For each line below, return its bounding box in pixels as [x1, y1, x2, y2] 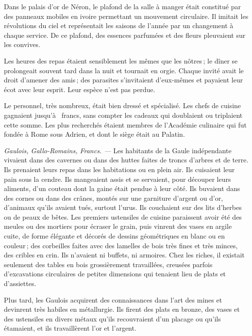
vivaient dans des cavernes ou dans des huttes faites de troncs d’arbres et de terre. [4, 155, 249, 165]
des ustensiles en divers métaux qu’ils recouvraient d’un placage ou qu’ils [4, 313, 221, 323]
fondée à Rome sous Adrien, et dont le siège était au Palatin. [4, 129, 185, 139]
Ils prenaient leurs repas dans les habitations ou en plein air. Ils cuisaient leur [4, 164, 235, 174]
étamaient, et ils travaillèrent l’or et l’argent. [4, 323, 136, 333]
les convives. [4, 39, 40, 49]
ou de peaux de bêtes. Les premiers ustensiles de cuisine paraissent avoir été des [4, 211, 242, 222]
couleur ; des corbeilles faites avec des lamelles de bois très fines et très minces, [4, 240, 238, 250]
